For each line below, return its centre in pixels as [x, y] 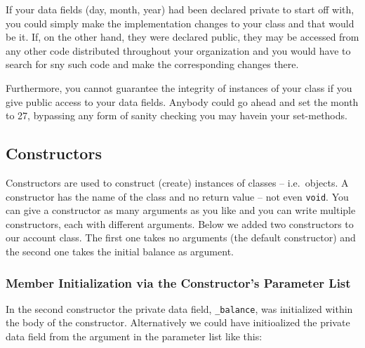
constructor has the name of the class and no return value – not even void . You [177, 196]
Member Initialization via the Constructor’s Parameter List [178, 282]
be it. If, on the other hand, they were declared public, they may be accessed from [182, 37]
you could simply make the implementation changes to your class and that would [180, 23]
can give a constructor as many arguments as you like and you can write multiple [181, 210]
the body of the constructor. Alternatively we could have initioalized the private [178, 322]
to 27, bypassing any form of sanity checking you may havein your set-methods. [177, 115]
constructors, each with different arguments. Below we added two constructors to [180, 223]
